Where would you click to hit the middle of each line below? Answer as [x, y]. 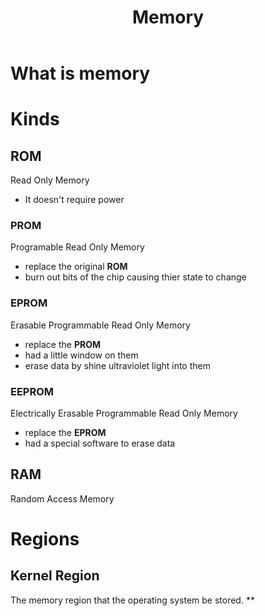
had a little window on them [81, 355]
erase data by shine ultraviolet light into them [117, 365]
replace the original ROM [76, 267]
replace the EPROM [65, 433]
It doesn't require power [74, 200]
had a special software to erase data [100, 443]
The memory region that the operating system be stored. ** [132, 600]
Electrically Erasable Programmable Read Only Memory [124, 413]
